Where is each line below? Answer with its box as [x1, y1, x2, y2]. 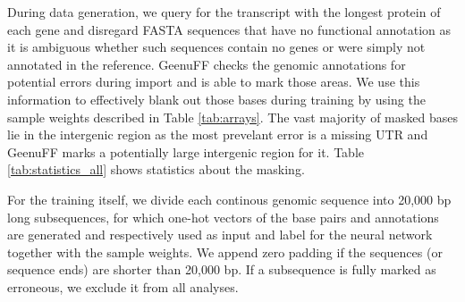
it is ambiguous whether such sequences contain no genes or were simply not [7, 38, 426, 56]
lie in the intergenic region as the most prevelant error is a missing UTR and [7, 125, 428, 144]
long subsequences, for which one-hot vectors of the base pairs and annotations [7, 207, 439, 226]
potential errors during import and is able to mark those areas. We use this [7, 72, 420, 91]
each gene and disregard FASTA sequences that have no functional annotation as [7, 20, 452, 38]
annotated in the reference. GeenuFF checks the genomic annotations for [7, 55, 406, 73]
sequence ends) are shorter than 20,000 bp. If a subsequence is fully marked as [7, 260, 436, 279]
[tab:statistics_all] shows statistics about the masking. [7, 160, 305, 179]
